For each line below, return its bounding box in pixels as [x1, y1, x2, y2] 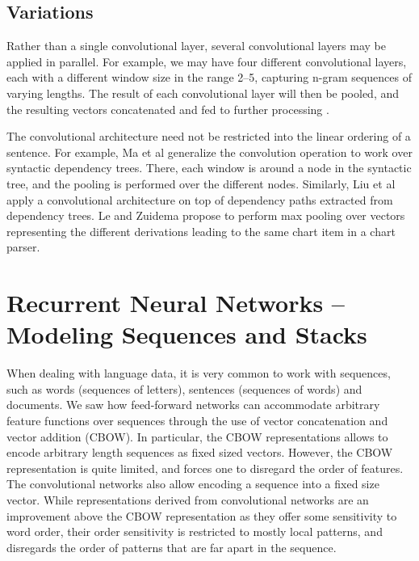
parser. [6, 238, 40, 255]
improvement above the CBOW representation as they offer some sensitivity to [6, 507, 397, 524]
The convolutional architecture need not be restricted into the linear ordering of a [6, 128, 411, 145]
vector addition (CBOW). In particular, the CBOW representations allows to [6, 428, 388, 445]
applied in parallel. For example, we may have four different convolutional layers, [6, 53, 407, 70]
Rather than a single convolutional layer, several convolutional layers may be [6, 37, 386, 54]
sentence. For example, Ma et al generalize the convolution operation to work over [6, 143, 413, 160]
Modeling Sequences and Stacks [6, 318, 367, 351]
